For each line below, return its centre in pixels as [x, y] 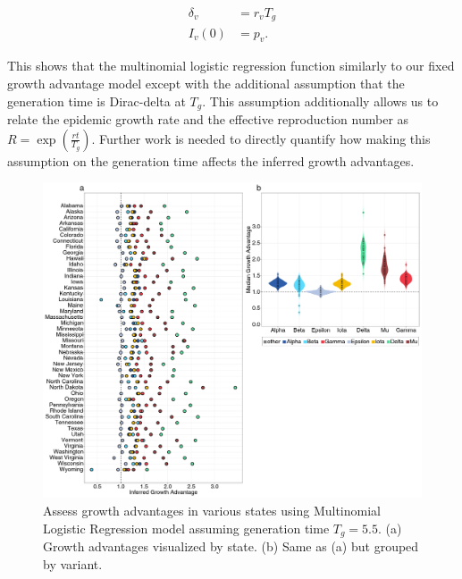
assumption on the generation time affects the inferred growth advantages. [211, 160]
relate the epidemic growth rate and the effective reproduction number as [208, 118]
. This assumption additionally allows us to [320, 101]
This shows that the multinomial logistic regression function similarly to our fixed [231, 66]
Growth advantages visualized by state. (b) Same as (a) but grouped [231, 545]
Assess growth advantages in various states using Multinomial [212, 510]
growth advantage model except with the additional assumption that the [206, 83]
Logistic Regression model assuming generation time [186, 528]
